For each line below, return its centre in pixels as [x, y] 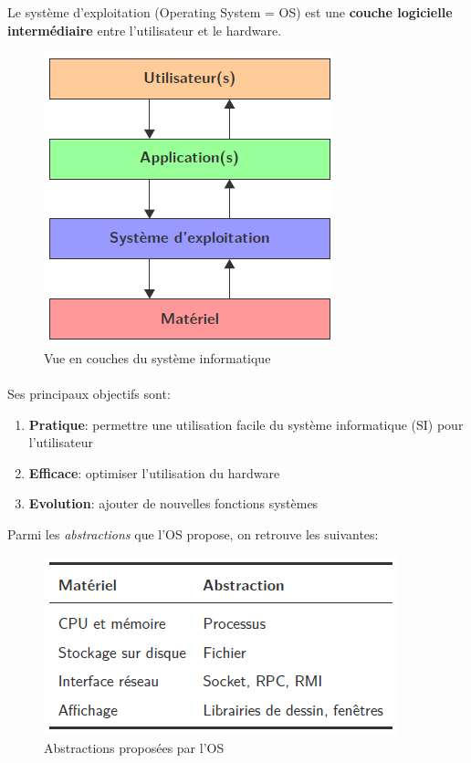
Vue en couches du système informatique [157, 357]
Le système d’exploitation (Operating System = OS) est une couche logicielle [230, 12]
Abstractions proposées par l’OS [134, 748]
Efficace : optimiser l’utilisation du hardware [154, 472]
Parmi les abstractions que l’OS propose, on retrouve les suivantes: [193, 533]
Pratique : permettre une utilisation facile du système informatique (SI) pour [246, 424]
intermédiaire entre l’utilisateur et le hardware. [145, 30]
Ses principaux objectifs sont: [89, 393]
